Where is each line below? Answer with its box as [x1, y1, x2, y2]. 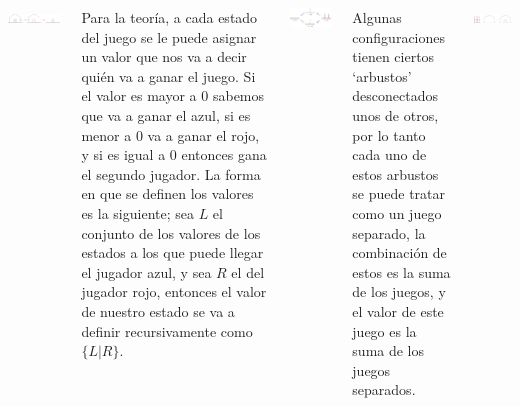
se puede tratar [352, 183, 446, 204]
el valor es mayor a [81, 85, 197, 106]
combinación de [352, 242, 447, 263]
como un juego [352, 202, 442, 223]
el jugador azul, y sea [81, 261, 212, 282]
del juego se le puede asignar [81, 26, 257, 47]
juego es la [352, 320, 417, 341]
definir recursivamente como [81, 320, 253, 341]
